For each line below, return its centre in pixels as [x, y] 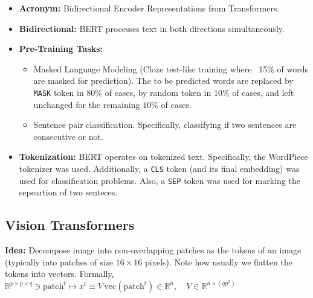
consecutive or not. [68, 136]
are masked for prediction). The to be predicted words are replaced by [163, 81]
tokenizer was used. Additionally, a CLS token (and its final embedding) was [159, 168]
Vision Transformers [70, 225]
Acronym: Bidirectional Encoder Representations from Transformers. [149, 8]
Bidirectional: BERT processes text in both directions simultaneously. [152, 28]
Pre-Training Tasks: [61, 49]
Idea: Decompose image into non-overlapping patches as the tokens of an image [153, 250]
